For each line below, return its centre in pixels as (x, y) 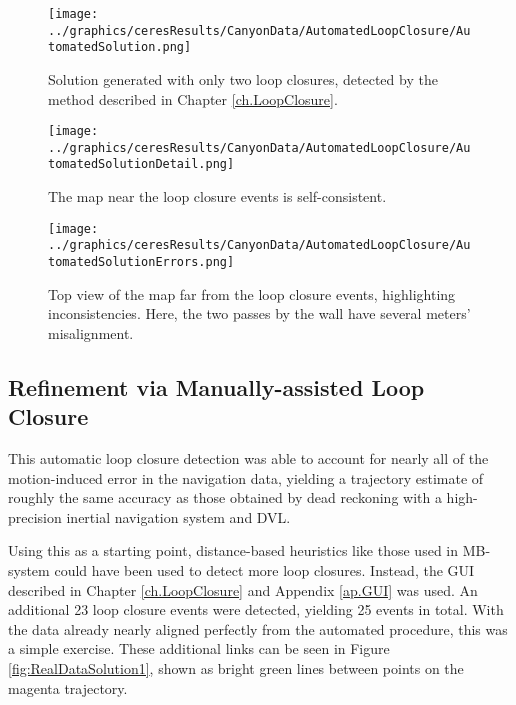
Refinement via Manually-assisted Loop (216, 386)
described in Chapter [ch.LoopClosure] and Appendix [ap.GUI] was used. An (243, 589)
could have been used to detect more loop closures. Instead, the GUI (264, 570)
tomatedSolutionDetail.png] (141, 164)
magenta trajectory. (68, 687)
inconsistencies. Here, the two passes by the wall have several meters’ (259, 313)
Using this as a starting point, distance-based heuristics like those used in (233, 550)
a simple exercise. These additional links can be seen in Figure (199, 648)
